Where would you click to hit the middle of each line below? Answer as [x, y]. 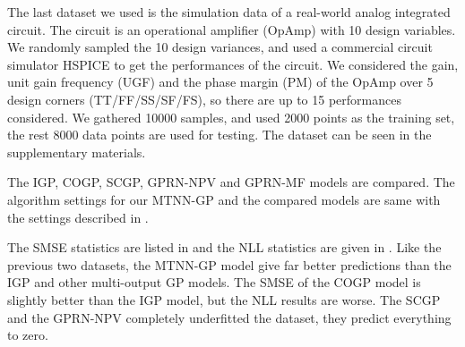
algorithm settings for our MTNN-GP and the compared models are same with [224, 199]
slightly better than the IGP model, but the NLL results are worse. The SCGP [224, 299]
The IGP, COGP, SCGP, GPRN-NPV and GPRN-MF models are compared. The [231, 182]
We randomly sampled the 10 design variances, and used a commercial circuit [220, 47]
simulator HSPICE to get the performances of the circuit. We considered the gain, [233, 64]
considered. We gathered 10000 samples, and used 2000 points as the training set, [231, 117]
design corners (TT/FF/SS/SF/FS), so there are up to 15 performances [204, 99]
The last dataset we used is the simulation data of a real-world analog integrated [229, 12]
